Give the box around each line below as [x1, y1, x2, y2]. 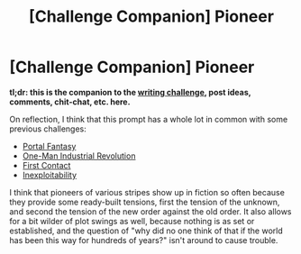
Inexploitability [22, 169, 78, 180]
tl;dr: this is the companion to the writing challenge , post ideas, [9, 86, 251, 97]
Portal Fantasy [22, 141, 77, 151]
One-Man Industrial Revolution [22, 150, 136, 161]
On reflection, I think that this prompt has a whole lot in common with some [9, 113, 288, 124]
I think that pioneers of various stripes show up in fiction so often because [9, 186, 286, 197]
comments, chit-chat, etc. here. [9, 96, 131, 107]
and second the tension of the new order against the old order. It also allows [9, 205, 292, 217]
